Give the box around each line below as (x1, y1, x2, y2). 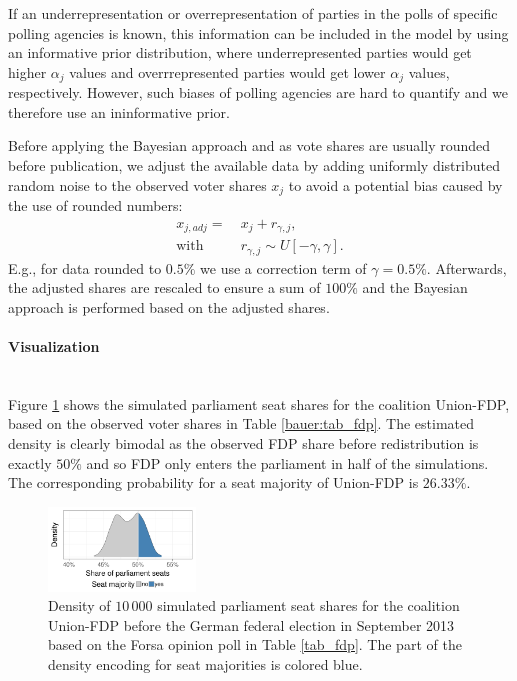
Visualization (8, 336, 100, 356)
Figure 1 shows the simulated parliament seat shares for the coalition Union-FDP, (8, 393, 510, 414)
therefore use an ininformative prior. (8, 101, 230, 122)
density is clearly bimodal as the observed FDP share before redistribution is (8, 432, 479, 453)
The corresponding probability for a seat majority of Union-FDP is (8, 472, 419, 493)
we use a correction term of (200, 257, 367, 278)
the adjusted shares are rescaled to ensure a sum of (8, 277, 321, 298)
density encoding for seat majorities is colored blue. (48, 653, 363, 674)
